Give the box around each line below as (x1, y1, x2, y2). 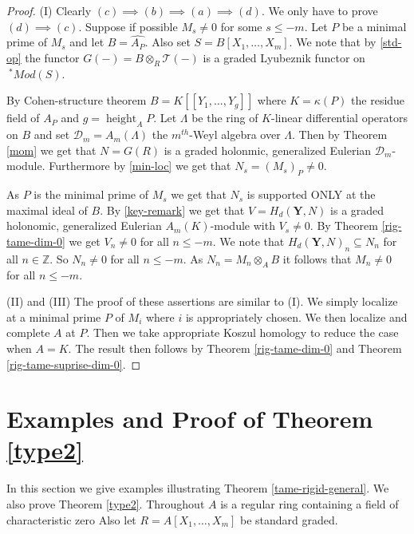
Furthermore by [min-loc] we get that (49, 157, 231, 174)
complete (6, 324, 50, 341)
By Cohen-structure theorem (6, 92, 147, 109)
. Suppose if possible (78, 18, 178, 34)
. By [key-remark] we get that (100, 201, 245, 218)
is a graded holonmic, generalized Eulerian (164, 141, 372, 158)
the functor (25, 49, 80, 65)
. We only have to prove (261, 2, 378, 18)
